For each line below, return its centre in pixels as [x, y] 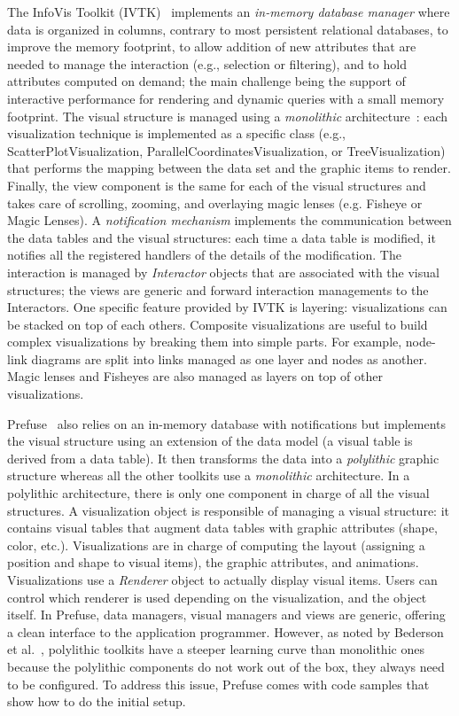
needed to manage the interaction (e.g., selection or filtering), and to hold [207, 63]
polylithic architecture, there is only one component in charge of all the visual [218, 493]
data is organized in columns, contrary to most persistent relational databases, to [228, 29]
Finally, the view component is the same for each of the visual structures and [217, 185]
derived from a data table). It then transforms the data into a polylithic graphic [223, 458]
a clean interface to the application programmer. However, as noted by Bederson [226, 631]
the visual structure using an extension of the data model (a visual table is [210, 441]
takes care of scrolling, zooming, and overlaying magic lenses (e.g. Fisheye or [215, 202]
